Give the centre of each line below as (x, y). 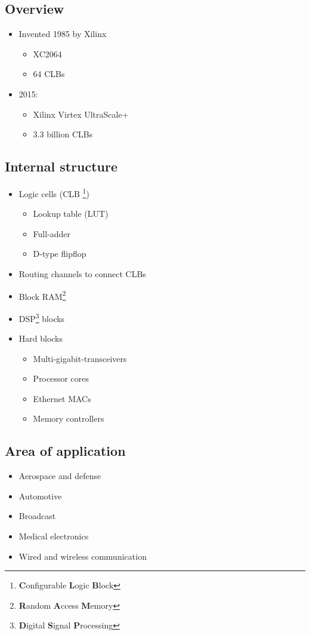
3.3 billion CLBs (63, 134)
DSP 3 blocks (42, 317)
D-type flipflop (60, 254)
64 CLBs (49, 74)
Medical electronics (54, 536)
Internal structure (61, 166)
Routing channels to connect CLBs (82, 274)
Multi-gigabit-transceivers (80, 358)
